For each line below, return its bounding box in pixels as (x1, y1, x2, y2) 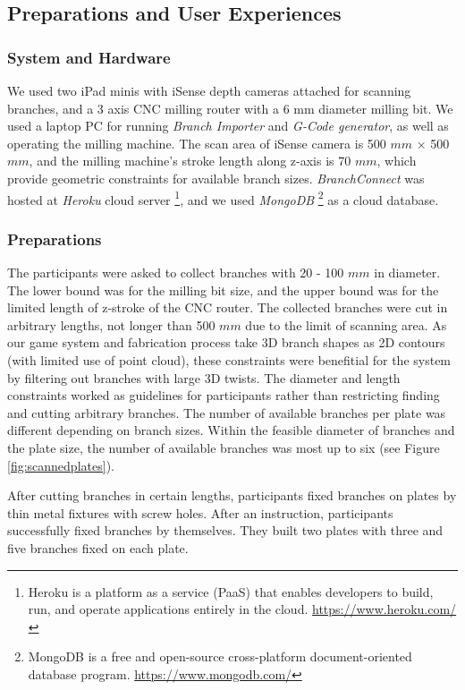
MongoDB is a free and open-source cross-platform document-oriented (28, 647, 412, 666)
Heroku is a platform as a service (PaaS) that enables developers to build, (28, 582, 434, 601)
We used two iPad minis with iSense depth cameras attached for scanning (7, 81, 411, 99)
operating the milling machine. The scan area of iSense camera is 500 (7, 133, 386, 152)
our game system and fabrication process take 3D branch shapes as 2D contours (7, 333, 445, 352)
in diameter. (374, 263, 441, 282)
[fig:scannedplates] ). (7, 456, 114, 474)
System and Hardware (7, 46, 171, 68)
